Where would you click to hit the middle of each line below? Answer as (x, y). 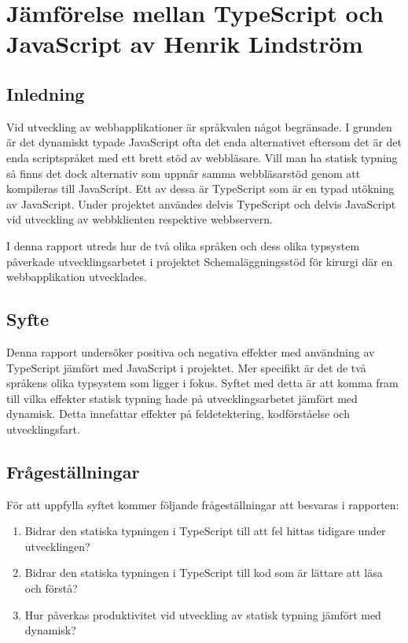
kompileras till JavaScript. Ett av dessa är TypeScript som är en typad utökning (200, 188)
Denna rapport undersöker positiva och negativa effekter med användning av (191, 351)
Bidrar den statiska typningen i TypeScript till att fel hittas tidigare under (205, 531)
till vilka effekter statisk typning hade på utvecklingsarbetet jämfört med (182, 398)
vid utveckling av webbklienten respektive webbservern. (140, 219)
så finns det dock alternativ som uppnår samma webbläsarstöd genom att (184, 173)
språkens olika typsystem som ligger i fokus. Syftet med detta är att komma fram (202, 383)
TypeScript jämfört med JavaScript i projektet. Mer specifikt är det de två (186, 367)
